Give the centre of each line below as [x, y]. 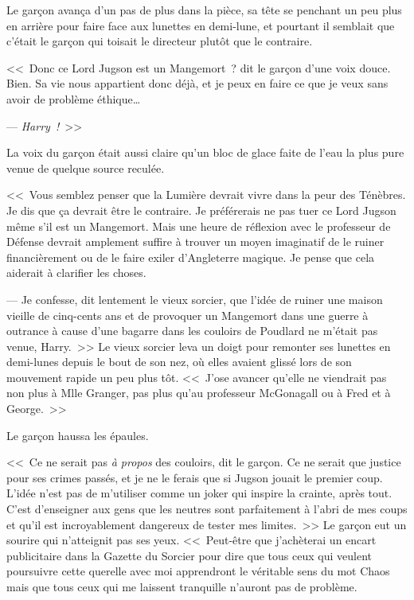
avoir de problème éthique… [74, 98]
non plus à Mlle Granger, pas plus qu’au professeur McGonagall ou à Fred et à [199, 393]
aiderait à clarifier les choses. [76, 273]
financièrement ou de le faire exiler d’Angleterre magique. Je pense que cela [191, 257]
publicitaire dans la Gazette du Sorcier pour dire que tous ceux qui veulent [189, 555]
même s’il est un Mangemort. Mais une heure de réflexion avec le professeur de [199, 226]
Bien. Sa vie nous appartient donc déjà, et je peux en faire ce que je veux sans [197, 83]
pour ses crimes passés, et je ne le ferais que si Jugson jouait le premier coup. [195, 477]
